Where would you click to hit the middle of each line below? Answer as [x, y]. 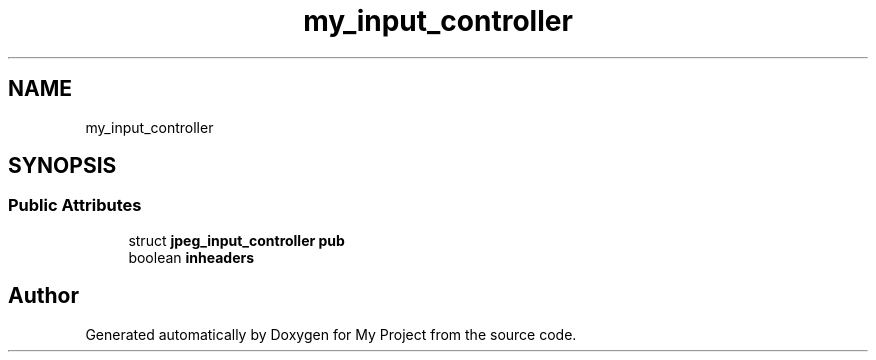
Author [43, 296]
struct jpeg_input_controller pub [236, 240]
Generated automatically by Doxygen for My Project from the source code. [331, 334]
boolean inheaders [191, 257]
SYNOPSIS [62, 166]
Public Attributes [75, 205]
